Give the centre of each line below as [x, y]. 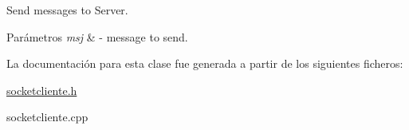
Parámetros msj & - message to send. [97, 36]
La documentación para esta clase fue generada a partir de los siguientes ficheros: [205, 63]
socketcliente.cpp [47, 117]
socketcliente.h [42, 90]
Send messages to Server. [67, 10]
